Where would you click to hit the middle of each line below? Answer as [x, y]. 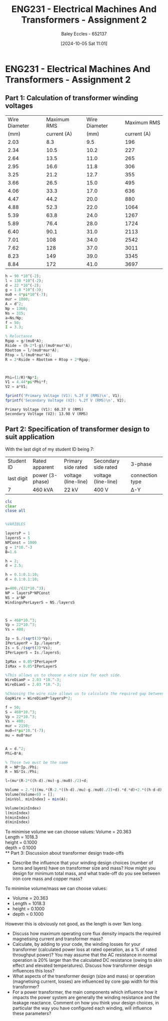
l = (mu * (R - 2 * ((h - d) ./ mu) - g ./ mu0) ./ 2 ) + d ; [47, 781]
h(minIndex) [17, 818]
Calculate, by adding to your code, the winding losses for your [76, 944]
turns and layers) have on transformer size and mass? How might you [84, 868]
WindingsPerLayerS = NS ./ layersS [40, 602]
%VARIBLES [15, 524]
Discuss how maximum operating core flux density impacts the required [86, 934]
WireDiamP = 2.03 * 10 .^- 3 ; [33, 680]
